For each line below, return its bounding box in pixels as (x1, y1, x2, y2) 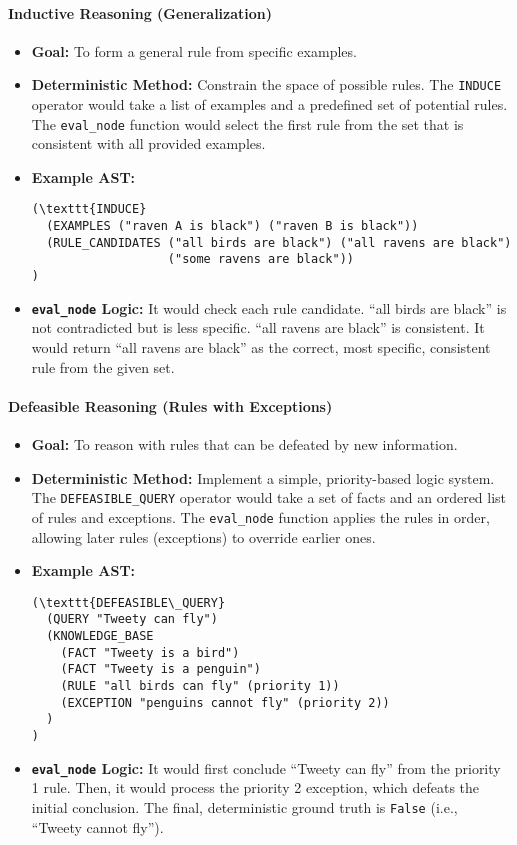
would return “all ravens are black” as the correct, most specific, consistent (31, 337, 491, 358)
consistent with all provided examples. (31, 133, 266, 154)
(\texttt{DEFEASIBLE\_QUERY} (31, 595, 226, 610)
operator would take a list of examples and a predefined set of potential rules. (31, 94, 508, 115)
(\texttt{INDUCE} (31, 202, 147, 217)
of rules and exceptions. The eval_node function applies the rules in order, (31, 506, 490, 527)
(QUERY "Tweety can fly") (46, 612, 218, 627)
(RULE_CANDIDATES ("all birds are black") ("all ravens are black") (46, 235, 512, 250)
